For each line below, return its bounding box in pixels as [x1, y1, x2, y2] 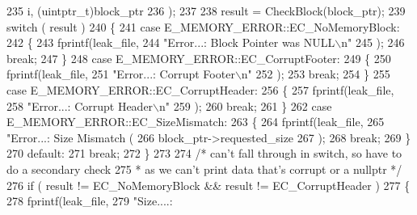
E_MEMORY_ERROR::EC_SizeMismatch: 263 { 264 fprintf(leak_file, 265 [6, 113, 385, 130]
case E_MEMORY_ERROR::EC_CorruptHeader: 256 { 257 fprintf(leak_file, [6, 81, 394, 98]
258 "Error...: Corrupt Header [6, 97, 154, 114]
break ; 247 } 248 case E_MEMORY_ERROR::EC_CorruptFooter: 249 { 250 [6, 49, 391, 66]
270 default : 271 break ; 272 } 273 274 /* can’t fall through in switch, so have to [6, 145, 402, 162]
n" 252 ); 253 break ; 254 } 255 [241, 65, 390, 82]
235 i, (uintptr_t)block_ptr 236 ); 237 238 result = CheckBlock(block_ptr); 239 [6, 2, 406, 19]
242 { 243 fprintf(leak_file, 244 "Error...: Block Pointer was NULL [6, 34, 335, 51]
